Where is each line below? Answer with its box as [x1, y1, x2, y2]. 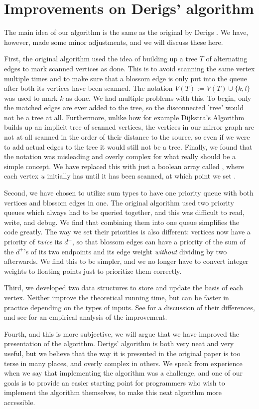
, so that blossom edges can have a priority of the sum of [72, 236, 246, 246]
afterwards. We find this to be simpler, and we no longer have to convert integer [4, 256, 249, 266]
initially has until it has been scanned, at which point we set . [47, 171, 236, 181]
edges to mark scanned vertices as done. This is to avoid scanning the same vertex [4, 63, 255, 73]
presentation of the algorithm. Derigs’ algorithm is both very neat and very [4, 338, 234, 349]
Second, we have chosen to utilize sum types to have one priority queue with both [4, 188, 254, 198]
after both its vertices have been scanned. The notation [4, 83, 173, 93]
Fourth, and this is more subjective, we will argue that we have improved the [4, 328, 239, 339]
